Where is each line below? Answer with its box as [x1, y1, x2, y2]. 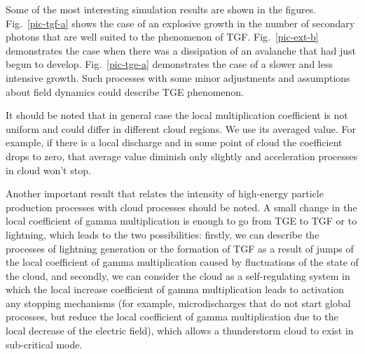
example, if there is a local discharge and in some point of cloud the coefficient [6, 135, 343, 150]
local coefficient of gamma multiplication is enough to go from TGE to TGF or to [6, 213, 357, 228]
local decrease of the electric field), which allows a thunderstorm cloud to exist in [6, 323, 354, 338]
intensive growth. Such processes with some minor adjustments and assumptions [6, 70, 350, 85]
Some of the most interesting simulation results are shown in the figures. [6, 2, 317, 16]
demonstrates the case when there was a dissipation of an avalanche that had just [6, 43, 356, 57]
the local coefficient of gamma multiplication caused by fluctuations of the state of [6, 255, 359, 269]
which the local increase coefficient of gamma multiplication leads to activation [6, 282, 344, 297]
